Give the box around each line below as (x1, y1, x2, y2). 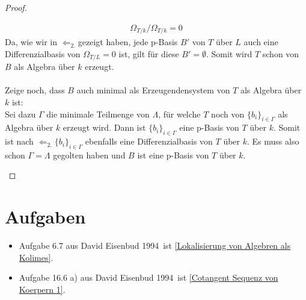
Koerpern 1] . (19, 283, 66, 295)
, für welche (158, 107, 201, 120)
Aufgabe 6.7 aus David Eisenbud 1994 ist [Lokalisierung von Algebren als (19, 239, 291, 252)
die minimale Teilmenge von (46, 107, 150, 120)
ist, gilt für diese (118, 47, 179, 60)
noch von (211, 107, 245, 120)
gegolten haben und (53, 148, 126, 161)
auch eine (243, 36, 278, 48)
